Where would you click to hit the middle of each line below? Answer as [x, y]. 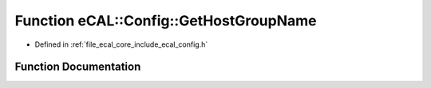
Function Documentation [78, 67]
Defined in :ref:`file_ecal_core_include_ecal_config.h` [121, 44]
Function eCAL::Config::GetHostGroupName [166, 21]
